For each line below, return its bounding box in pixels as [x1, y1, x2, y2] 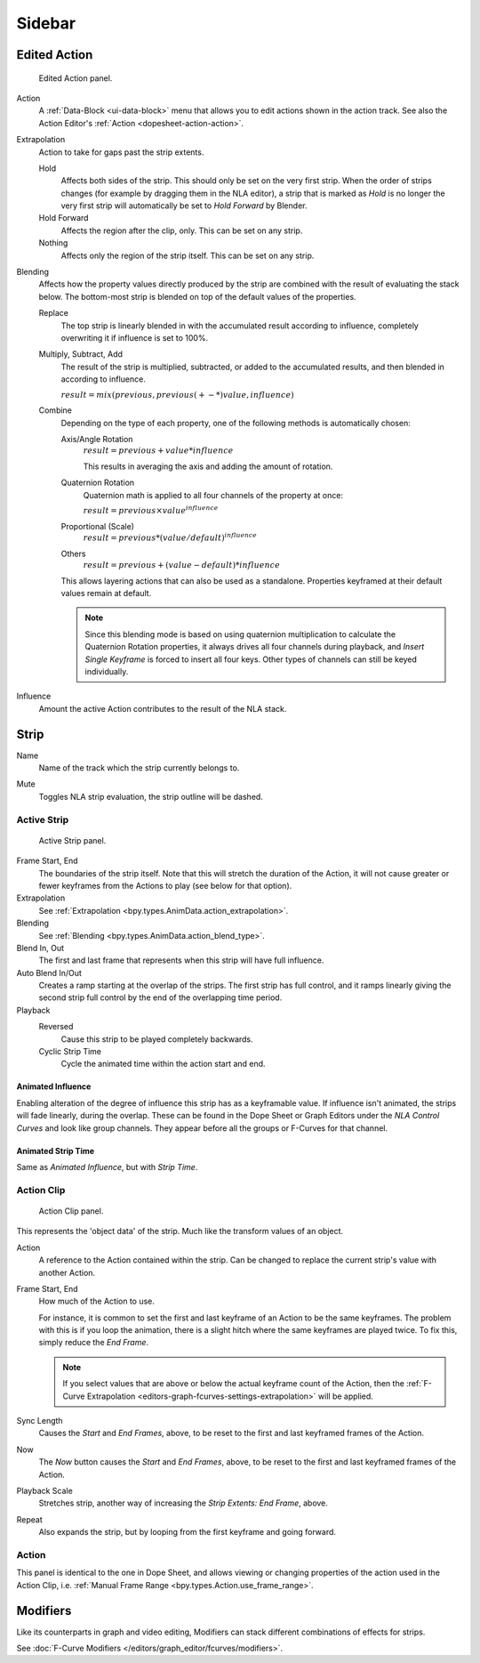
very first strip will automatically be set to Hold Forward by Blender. [60, 200, 308, 211]
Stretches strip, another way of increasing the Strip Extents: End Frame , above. [38, 1498, 329, 1508]
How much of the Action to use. [38, 1296, 156, 1307]
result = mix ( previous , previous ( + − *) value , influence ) [60, 390, 295, 400]
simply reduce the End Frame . [38, 1337, 149, 1348]
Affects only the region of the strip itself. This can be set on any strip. [60, 250, 315, 261]
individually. [84, 666, 129, 676]
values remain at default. [60, 588, 152, 599]
